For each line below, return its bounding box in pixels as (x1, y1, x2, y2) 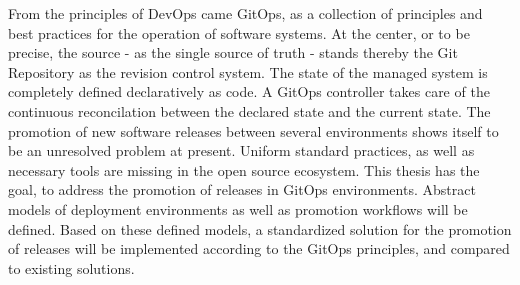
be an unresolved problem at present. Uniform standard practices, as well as (8, 140, 475, 161)
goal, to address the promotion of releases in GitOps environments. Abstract (8, 179, 476, 200)
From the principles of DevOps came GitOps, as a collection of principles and (8, 3, 483, 23)
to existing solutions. (8, 257, 135, 278)
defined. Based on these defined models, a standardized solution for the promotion (8, 218, 512, 239)
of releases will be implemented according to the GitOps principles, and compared (8, 238, 510, 259)
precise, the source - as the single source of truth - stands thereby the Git (8, 42, 458, 63)
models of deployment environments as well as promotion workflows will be (8, 198, 468, 219)
